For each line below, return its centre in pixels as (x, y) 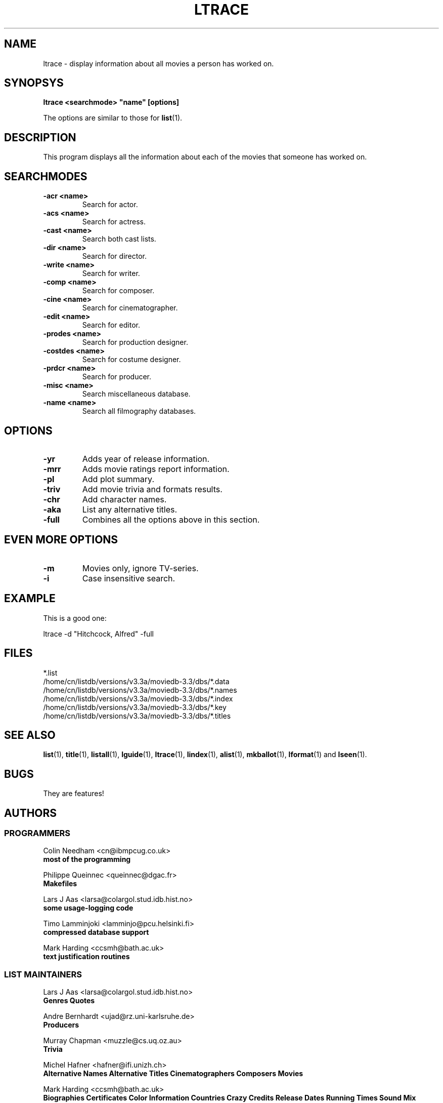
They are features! (74, 794)
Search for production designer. (135, 342)
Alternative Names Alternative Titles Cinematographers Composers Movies (173, 1074)
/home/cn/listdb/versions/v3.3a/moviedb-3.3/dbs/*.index (138, 698)
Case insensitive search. (129, 578)
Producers (61, 1025)
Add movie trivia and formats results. (152, 489)
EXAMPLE (30, 599)
